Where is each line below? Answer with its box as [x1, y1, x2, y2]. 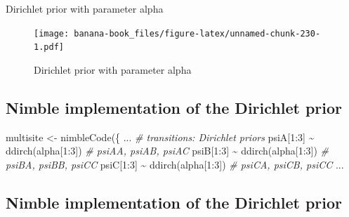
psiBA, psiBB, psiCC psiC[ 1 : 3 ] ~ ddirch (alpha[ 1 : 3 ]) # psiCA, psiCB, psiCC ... [6, 157, 344, 171]
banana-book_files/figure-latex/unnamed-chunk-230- [74, 28, 321, 39]
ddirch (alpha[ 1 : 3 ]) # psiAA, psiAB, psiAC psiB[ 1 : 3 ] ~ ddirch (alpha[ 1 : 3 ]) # [6, 143, 329, 158]
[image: [34, 28, 70, 39]
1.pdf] [34, 42, 64, 53]
